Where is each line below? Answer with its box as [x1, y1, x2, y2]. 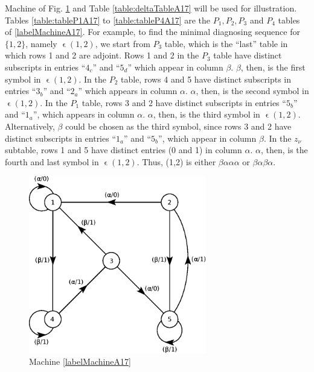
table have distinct [213, 49, 282, 61]
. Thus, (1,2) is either [136, 155, 216, 168]
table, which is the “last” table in [164, 37, 288, 49]
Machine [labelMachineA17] [29, 355, 131, 368]
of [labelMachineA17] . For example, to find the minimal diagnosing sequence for [5, 25, 300, 38]
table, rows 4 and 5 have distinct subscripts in [121, 72, 292, 85]
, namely [25, 37, 57, 49]
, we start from [95, 37, 150, 49]
